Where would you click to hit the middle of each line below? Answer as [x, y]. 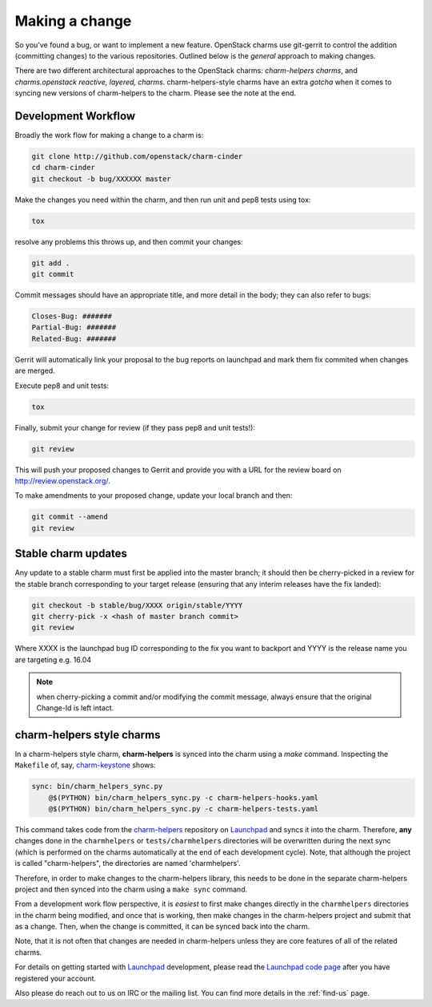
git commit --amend [70, 517]
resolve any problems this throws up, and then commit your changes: [129, 241]
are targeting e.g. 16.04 [53, 659]
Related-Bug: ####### [74, 338]
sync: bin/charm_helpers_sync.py [97, 787]
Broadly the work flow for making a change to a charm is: [109, 135]
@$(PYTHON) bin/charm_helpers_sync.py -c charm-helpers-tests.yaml [184, 809]
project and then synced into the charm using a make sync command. [131, 889]
